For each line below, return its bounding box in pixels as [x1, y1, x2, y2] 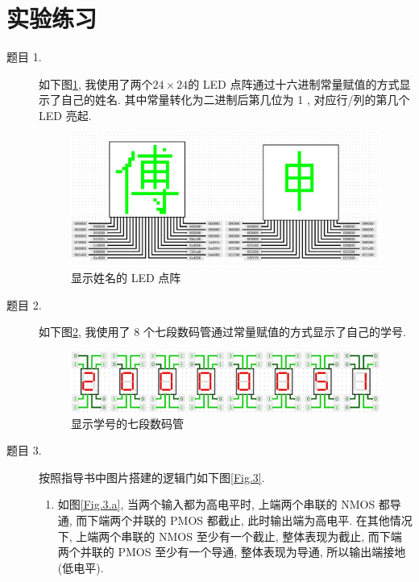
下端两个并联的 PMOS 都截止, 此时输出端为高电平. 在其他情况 [87, 511, 413, 528]
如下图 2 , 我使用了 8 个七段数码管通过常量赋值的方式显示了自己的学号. [39, 323, 406, 340]
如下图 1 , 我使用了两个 [39, 75, 153, 92]
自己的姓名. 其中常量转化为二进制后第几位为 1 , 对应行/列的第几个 [60, 91, 410, 108]
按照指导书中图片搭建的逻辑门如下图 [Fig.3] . [39, 468, 265, 485]
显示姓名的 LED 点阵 [71, 269, 181, 286]
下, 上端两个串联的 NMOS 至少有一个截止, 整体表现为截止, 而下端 [57, 527, 402, 544]
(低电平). [57, 559, 104, 576]
